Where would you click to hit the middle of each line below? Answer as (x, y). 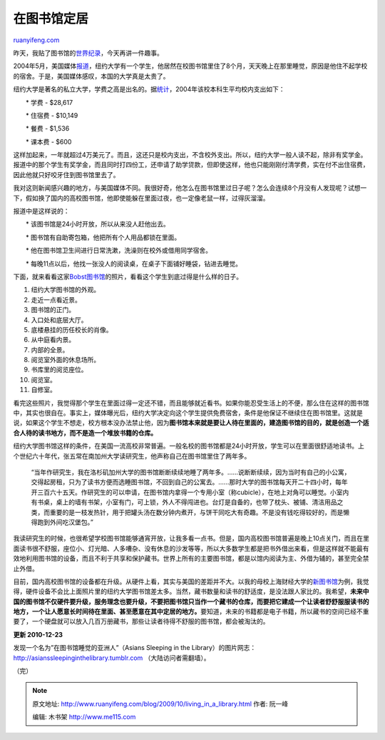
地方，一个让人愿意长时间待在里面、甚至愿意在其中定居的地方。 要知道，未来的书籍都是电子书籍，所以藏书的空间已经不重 (191, 611)
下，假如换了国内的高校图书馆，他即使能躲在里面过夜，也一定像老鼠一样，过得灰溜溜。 (141, 198)
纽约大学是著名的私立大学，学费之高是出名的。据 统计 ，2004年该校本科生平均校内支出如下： (149, 89)
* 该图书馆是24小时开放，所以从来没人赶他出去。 (98, 224)
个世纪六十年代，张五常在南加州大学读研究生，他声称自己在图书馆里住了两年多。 (132, 456)
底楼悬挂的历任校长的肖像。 (72, 329)
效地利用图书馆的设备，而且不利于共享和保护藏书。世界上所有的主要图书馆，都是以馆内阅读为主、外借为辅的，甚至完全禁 (191, 559)
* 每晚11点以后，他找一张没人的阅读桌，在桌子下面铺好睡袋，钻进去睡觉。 (134, 264)
